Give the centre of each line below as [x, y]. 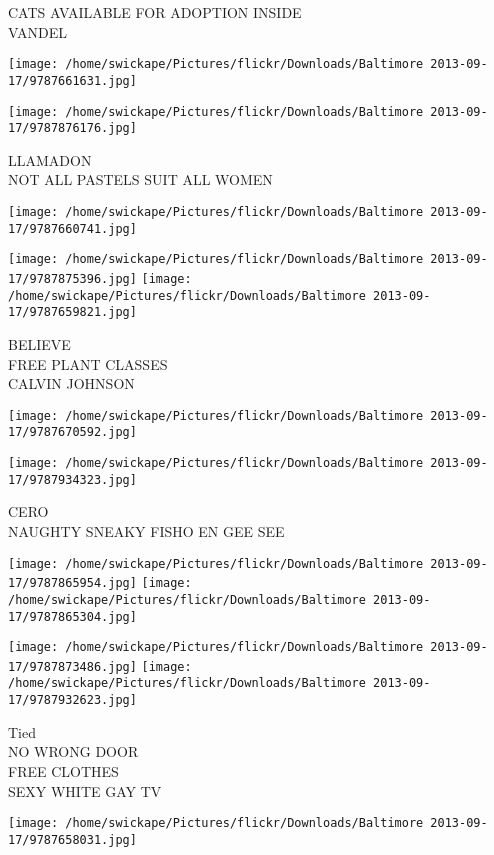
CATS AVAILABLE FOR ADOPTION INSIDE [155, 12]
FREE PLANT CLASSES [88, 363]
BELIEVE [39, 343]
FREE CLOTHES [63, 770]
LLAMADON [50, 159]
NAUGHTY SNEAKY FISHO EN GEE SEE [146, 530]
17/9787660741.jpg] [72, 228]
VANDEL [37, 31]
